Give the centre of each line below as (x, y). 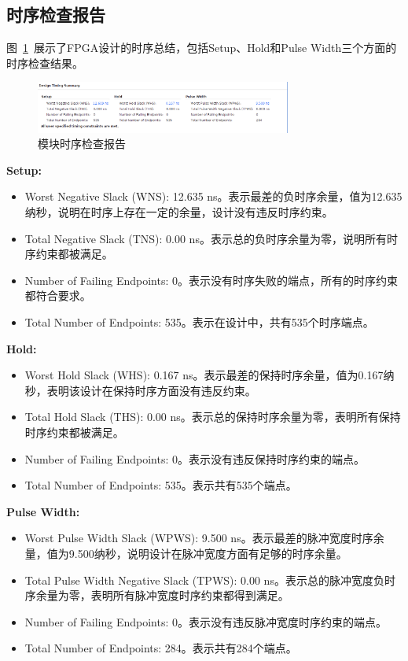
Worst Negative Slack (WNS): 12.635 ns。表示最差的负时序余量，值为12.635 (213, 196)
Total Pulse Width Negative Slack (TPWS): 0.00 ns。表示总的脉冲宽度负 (204, 580)
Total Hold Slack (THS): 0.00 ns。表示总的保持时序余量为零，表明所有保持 (213, 417)
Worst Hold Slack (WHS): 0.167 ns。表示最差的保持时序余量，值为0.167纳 (210, 375)
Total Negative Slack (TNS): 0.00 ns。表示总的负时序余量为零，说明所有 (206, 238)
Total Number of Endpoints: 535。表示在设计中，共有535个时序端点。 (199, 322)
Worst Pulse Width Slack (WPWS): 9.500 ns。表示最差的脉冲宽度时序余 (204, 538)
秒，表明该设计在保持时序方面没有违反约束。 (140, 390)
